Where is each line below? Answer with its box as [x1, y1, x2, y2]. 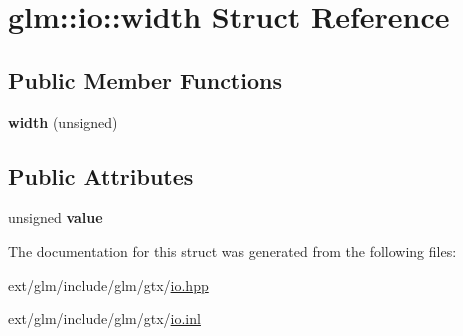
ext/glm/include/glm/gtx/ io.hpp [8, 274, 209, 295]
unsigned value [8, 207, 103, 228]
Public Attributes [8, 160, 194, 191]
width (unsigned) [8, 111, 118, 132]
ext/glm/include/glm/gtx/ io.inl [8, 308, 201, 329]
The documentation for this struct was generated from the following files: [8, 240, 457, 261]
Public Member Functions [8, 64, 282, 95]
